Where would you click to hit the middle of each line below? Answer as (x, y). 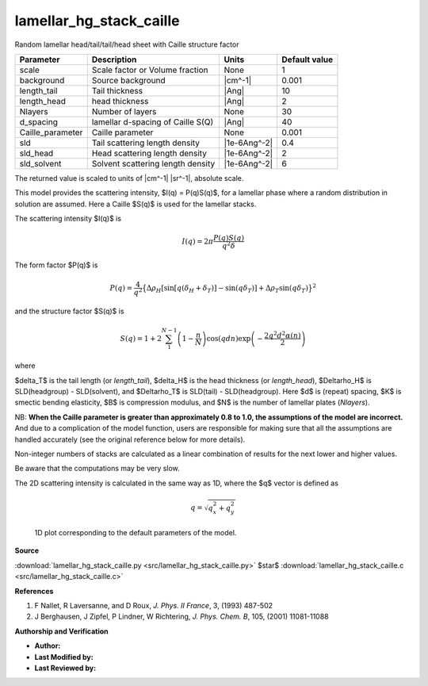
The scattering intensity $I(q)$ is (68, 219)
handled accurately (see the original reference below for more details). (130, 439)
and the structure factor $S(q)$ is (69, 311)
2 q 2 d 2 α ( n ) (283, 335)
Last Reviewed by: (65, 668)
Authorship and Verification (61, 631)
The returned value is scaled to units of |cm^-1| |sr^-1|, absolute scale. (129, 178)
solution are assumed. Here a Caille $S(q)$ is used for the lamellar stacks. (136, 204)
